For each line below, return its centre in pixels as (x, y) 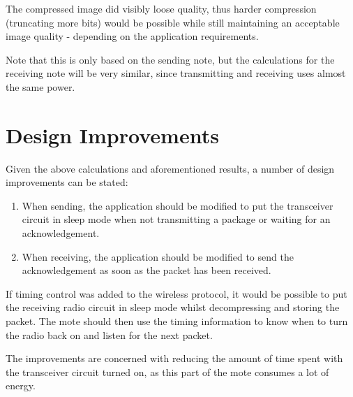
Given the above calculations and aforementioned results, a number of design (170, 168)
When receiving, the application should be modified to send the (158, 256)
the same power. (40, 86)
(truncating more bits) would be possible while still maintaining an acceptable (173, 22)
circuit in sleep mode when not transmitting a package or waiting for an (176, 219)
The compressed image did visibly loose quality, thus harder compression (161, 8)
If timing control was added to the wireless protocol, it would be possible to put (176, 293)
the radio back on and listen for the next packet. (109, 334)
